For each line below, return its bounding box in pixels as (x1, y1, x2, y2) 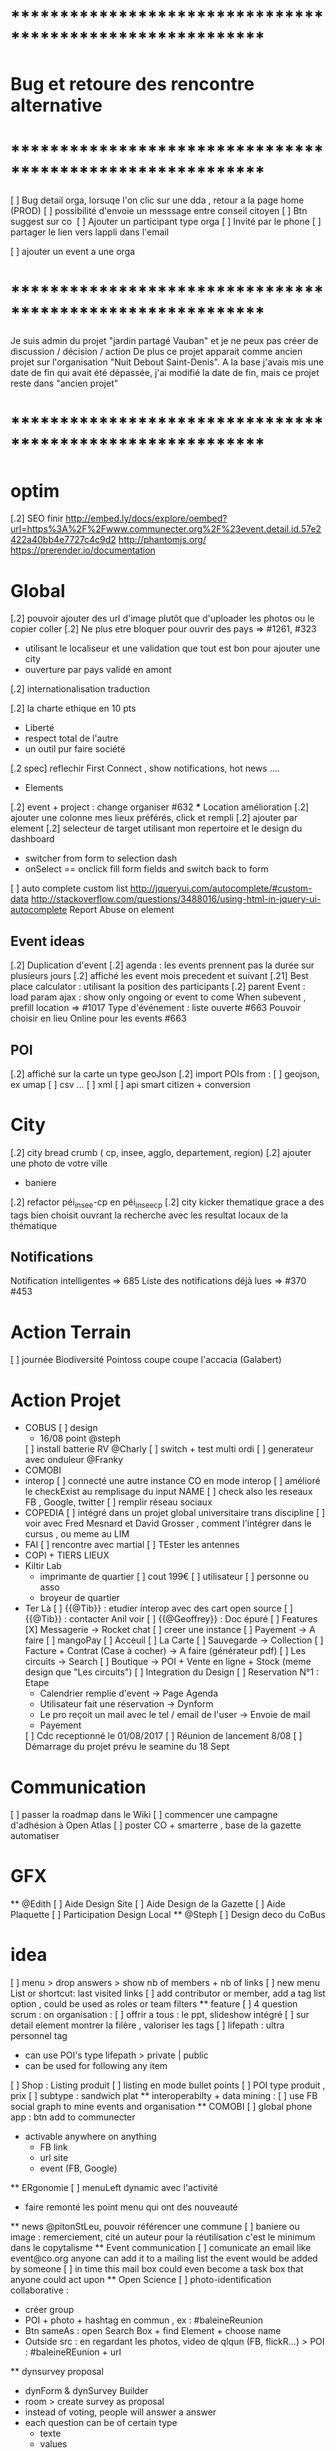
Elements (24, 782, 64, 794)
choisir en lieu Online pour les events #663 (10, 1012, 187, 1025)
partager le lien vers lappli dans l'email (10, 226, 170, 238)
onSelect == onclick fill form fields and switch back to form (24, 863, 269, 875)
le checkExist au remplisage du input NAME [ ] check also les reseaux (24, 1486, 313, 1498)
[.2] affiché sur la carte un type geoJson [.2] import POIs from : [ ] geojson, (10, 1067, 320, 1080)
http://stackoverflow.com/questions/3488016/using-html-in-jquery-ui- (30, 893, 322, 905)
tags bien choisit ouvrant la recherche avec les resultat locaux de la (10, 1209, 289, 1221)
